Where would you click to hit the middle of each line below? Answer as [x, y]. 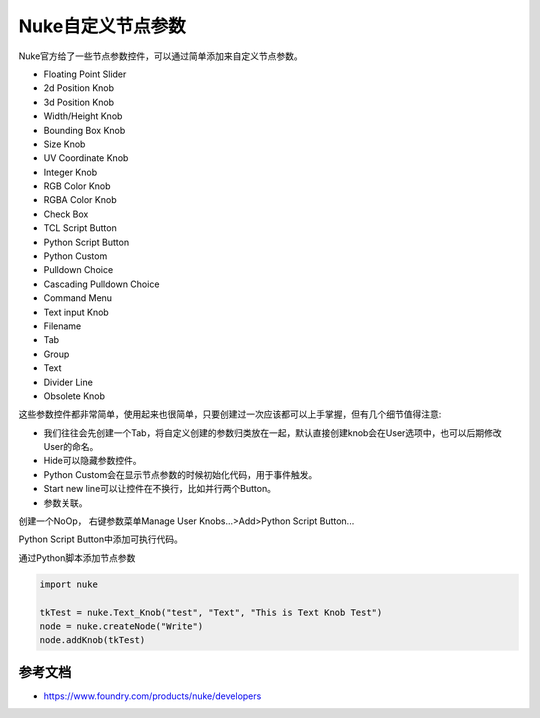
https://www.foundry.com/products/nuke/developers [152, 696]
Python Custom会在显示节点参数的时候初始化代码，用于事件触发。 [180, 474]
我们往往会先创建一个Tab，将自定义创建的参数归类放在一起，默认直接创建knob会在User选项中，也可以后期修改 [272, 432]
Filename [62, 326]
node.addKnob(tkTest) [92, 640]
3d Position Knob [79, 102]
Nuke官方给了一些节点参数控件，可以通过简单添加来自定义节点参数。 [161, 56]
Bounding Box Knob [84, 130]
